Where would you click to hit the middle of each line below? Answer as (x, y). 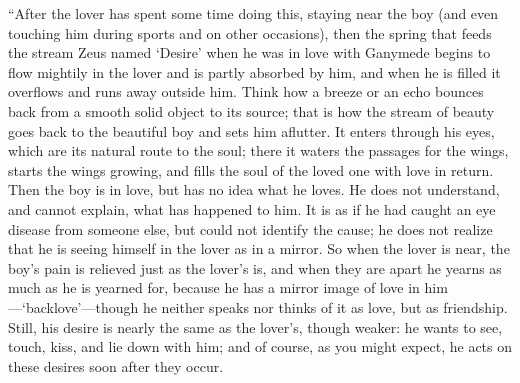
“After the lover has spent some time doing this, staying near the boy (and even (253, 13)
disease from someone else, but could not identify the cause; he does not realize (250, 228)
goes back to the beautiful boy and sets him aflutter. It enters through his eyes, (251, 130)
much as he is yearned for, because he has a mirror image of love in (214, 287)
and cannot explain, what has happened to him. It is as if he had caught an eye (252, 208)
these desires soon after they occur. (116, 365)
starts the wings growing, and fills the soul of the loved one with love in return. (251, 169)
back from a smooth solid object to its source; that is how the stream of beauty (251, 110)
